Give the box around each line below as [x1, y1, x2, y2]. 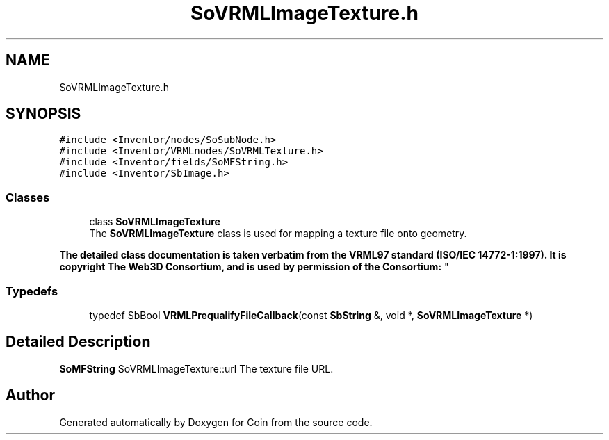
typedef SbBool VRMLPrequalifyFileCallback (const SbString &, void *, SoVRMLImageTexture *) [89, 309, 533, 321]
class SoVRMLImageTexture [89, 215, 220, 228]
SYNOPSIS [6, 105, 81, 123]
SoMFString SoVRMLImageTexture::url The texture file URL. [59, 362, 334, 375]
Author [6, 386, 55, 405]
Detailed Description [6, 333, 151, 351]
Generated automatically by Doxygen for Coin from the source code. [59, 416, 373, 428]
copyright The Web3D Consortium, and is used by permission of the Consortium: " [59, 261, 449, 273]
